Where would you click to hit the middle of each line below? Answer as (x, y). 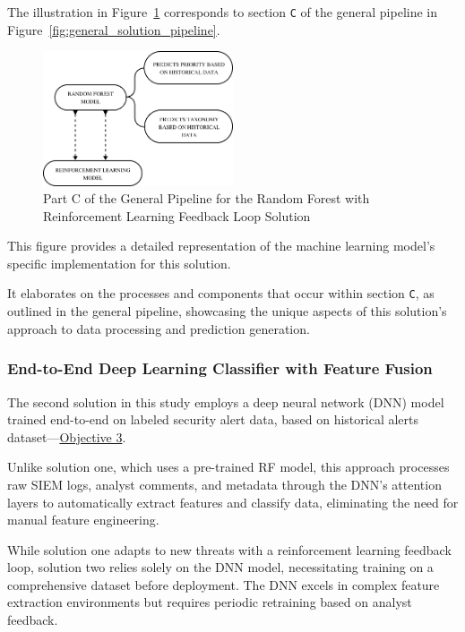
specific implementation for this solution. (119, 263)
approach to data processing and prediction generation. (159, 328)
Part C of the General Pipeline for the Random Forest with (207, 198)
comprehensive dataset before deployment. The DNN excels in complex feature (224, 584)
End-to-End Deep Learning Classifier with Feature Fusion (220, 368)
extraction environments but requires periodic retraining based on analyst (210, 602)
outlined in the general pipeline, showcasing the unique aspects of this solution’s (227, 311)
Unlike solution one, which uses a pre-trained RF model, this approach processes (228, 467)
